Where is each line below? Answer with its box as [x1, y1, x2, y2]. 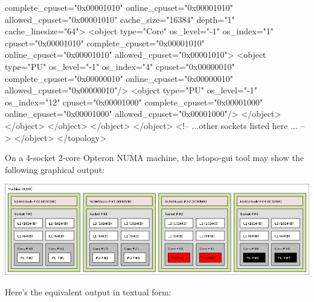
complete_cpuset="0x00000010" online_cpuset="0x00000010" [5, 72, 234, 84]
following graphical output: [5, 163, 104, 175]
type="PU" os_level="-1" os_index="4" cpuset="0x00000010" [5, 60, 235, 72]
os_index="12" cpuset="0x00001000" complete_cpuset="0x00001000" [5, 95, 263, 108]
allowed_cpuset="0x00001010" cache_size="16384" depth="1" [5, 13, 235, 25]
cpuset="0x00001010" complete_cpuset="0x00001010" [5, 36, 205, 49]
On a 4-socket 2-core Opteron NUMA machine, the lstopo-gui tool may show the [5, 151, 304, 164]
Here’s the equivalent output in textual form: [5, 285, 171, 298]
